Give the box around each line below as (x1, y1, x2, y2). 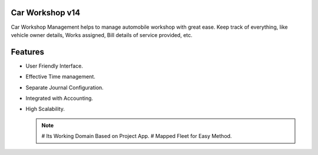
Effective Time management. (25, 73, 95, 80)
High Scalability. (25, 106, 65, 113)
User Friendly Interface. (25, 62, 84, 69)
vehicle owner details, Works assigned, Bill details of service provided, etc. (11, 31, 193, 38)
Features (11, 47, 44, 57)
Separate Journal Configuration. (25, 84, 104, 91)
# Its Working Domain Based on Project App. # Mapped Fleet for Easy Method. (41, 133, 232, 140)
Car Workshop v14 (11, 8, 81, 18)
